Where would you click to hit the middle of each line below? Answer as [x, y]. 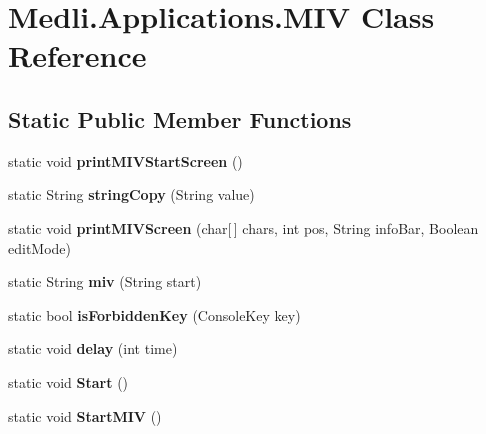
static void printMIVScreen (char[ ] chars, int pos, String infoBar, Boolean [243, 227]
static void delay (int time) [93, 348]
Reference [77, 55]
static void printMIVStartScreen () [125, 160]
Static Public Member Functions [180, 118]
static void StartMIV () [85, 415]
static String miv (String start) [105, 281]
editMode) [40, 247]
